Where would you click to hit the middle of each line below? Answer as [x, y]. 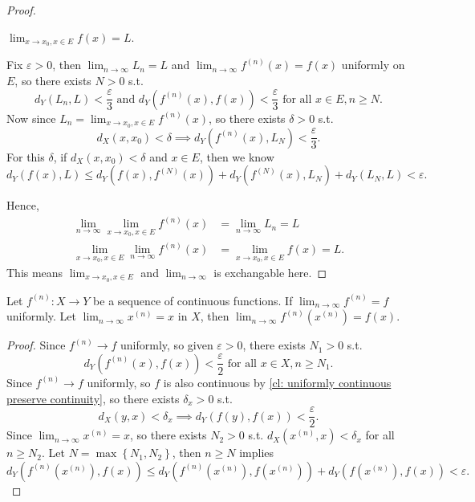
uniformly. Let [41, 316]
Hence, [23, 205]
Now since [31, 118]
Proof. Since [36, 345]
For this [26, 156]
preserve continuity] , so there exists [93, 398]
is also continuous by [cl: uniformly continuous [277, 382]
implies [257, 453]
